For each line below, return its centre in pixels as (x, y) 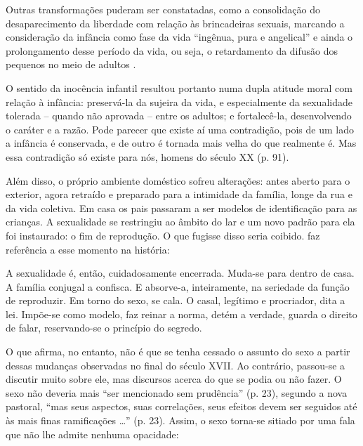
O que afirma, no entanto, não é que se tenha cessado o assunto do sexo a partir (178, 352)
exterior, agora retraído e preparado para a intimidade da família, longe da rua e (179, 194)
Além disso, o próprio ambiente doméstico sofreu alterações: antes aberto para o (178, 180)
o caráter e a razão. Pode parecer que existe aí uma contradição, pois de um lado (180, 129)
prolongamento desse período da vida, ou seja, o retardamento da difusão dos (172, 50)
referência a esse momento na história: (88, 249)
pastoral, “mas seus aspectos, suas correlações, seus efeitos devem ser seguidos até (181, 406)
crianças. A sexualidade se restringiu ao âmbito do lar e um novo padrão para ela (180, 222)
